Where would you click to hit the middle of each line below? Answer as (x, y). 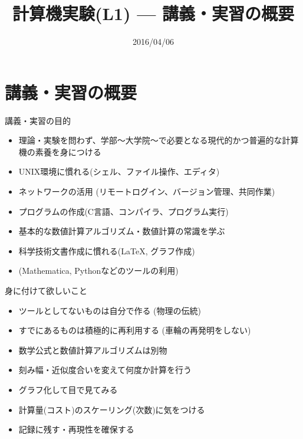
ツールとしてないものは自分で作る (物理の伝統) (110, 310)
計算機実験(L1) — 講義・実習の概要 (153, 13)
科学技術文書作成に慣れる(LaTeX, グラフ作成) (107, 250)
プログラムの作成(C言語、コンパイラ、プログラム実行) (123, 211)
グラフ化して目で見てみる (68, 389)
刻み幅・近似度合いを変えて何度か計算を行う (105, 370)
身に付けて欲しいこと (46, 290)
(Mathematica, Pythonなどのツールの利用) (98, 271)
